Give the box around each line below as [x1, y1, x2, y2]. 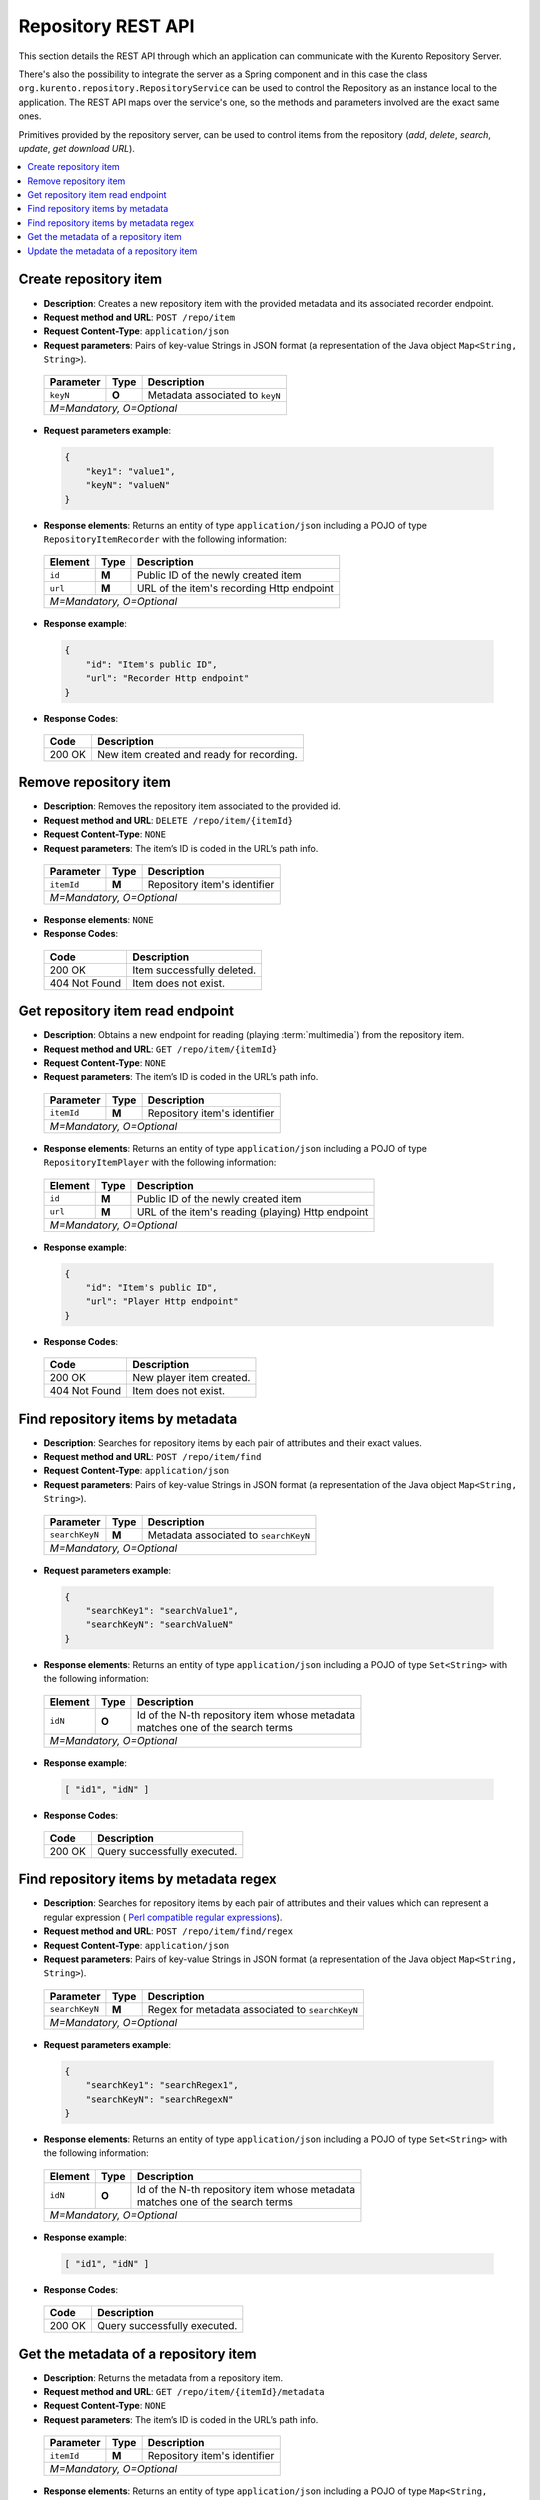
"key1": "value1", [85, 465, 176, 477]
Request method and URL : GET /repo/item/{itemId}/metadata [43, 2385, 325, 2397]
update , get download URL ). [18, 142, 135, 154]
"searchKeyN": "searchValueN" [85, 1619, 234, 1630]
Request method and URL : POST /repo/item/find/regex [43, 1925, 294, 1937]
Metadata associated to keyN [147, 388, 281, 402]
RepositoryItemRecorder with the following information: [43, 533, 287, 545]
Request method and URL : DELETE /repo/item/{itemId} [43, 814, 294, 826]
